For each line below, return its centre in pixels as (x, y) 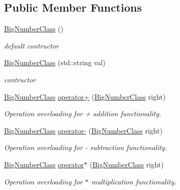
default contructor (31, 45)
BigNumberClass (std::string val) (55, 62)
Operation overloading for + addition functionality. (83, 113)
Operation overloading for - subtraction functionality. (86, 147)
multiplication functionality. (134, 181)
